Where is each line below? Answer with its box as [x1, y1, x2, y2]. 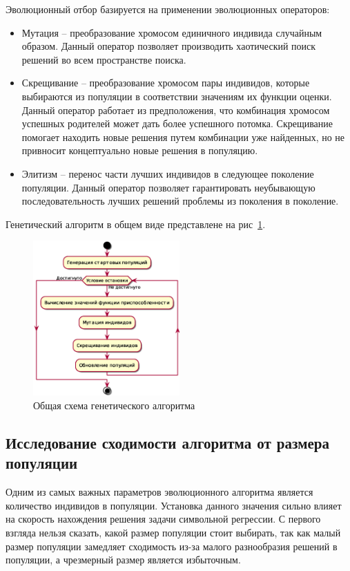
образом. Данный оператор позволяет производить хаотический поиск [21, 39, 316, 53]
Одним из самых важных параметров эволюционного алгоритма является [6, 485, 313, 499]
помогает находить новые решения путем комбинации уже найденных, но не [21, 129, 345, 144]
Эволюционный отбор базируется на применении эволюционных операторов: [6, 2, 330, 16]
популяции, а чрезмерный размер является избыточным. [6, 552, 241, 567]
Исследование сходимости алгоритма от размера [6, 431, 329, 453]
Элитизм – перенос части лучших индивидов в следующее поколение [21, 166, 314, 180]
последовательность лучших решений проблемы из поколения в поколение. [21, 194, 339, 208]
